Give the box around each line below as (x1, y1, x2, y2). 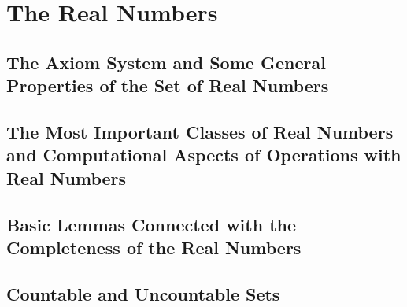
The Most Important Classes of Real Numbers (6, 119, 394, 143)
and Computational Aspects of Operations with (6, 142, 401, 167)
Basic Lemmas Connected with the (6, 212, 297, 236)
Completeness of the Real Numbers (6, 235, 302, 259)
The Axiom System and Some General (6, 50, 326, 74)
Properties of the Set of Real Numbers (6, 73, 329, 98)
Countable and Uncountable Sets (6, 281, 280, 305)
